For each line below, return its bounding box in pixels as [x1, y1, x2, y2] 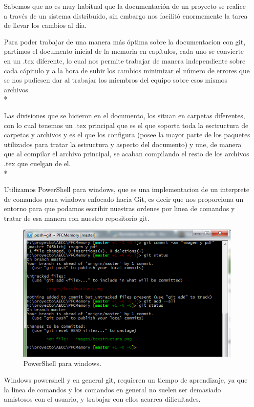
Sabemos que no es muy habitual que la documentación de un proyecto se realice [4, 1, 246, 11]
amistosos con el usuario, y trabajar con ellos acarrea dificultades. [4, 394, 201, 404]
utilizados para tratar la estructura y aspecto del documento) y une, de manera [4, 139, 242, 149]
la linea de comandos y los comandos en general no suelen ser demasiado [4, 384, 221, 394]
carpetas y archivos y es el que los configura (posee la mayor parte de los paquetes [4, 129, 250, 140]
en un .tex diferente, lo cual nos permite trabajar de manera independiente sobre [4, 55, 246, 65]
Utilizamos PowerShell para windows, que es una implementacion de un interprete [4, 184, 250, 194]
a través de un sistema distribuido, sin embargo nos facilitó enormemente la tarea [4, 10, 248, 21]
